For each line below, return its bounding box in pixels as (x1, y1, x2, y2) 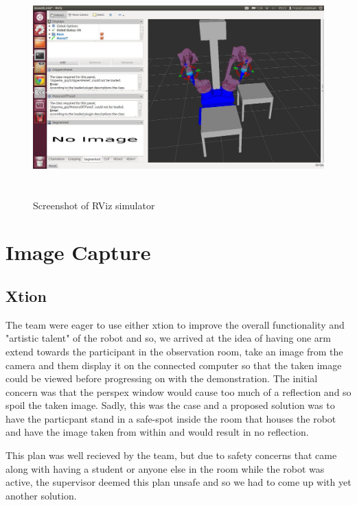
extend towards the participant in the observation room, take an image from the (5, 344, 343, 358)
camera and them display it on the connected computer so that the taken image (5, 357, 342, 372)
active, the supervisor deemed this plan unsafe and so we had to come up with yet (5, 475, 352, 489)
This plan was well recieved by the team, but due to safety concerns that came (5, 448, 337, 462)
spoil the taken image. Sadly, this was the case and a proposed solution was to (5, 398, 335, 412)
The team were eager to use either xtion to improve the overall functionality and (5, 317, 345, 331)
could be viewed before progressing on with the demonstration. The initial (5, 371, 318, 386)
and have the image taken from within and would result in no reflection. (5, 425, 309, 439)
